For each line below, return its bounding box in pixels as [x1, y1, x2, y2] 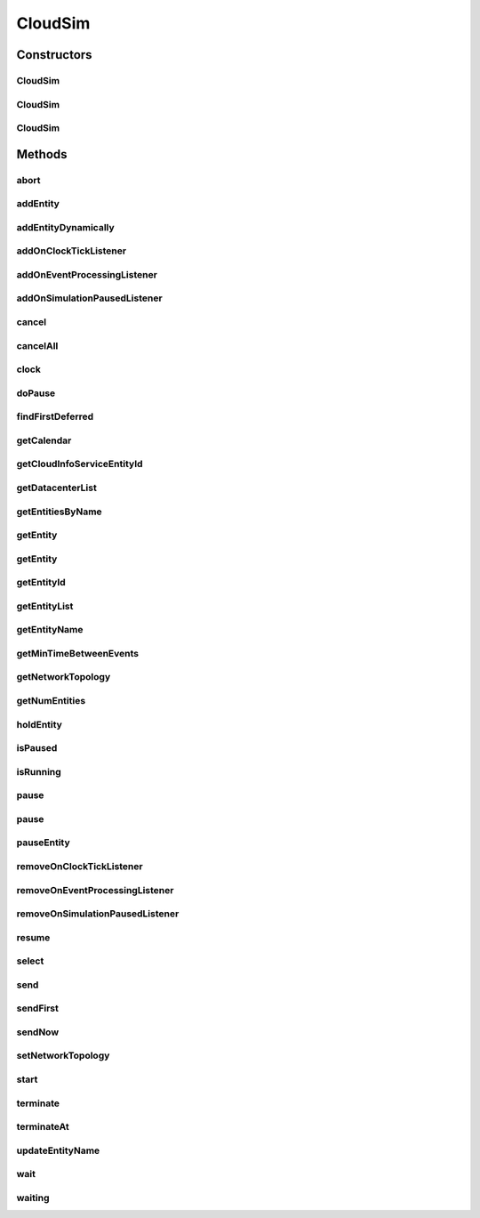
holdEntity [16, 718, 62, 730]
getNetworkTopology [16, 671, 111, 683]
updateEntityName [16, 1144, 100, 1157]
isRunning [16, 765, 61, 778]
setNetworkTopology [16, 1050, 110, 1062]
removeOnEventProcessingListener [16, 883, 174, 896]
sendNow [16, 1026, 60, 1038]
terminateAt [16, 1121, 70, 1133]
